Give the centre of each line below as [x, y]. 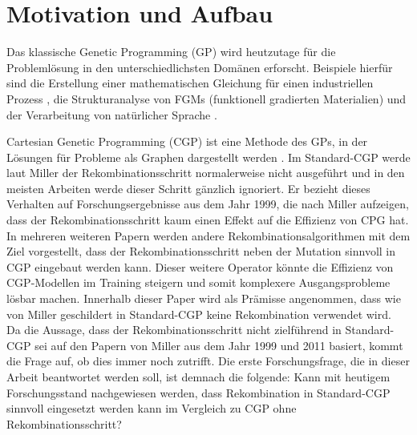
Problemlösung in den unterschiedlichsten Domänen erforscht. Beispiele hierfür [200, 67]
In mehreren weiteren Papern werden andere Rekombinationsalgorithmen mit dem [208, 235]
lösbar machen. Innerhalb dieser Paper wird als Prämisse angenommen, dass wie [204, 298]
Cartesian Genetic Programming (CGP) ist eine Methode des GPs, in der [187, 141]
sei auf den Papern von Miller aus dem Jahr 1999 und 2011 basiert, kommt [219, 345]
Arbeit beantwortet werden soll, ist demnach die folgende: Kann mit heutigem [198, 377]
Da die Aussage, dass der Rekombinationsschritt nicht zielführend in [174, 330]
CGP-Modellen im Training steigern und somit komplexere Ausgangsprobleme [198, 282]
